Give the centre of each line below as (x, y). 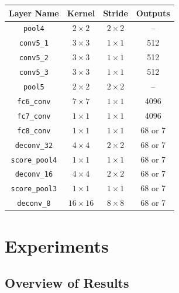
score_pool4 (34, 160)
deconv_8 (34, 204)
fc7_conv (34, 116)
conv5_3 (34, 73)
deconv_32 (34, 145)
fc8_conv (34, 131)
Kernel (81, 13)
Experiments (57, 245)
